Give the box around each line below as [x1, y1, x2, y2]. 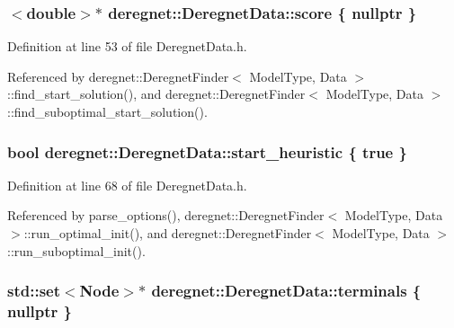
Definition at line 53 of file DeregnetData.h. [7, 37, 247, 56]
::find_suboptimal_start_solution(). [7, 102, 208, 120]
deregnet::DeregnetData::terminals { [151, 279, 422, 302]
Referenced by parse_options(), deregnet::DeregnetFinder [7, 206, 325, 225]
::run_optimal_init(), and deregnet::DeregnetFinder [23, 224, 312, 242]
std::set [7, 279, 60, 302]
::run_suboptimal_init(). [7, 241, 146, 260]
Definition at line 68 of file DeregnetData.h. [7, 175, 247, 194]
